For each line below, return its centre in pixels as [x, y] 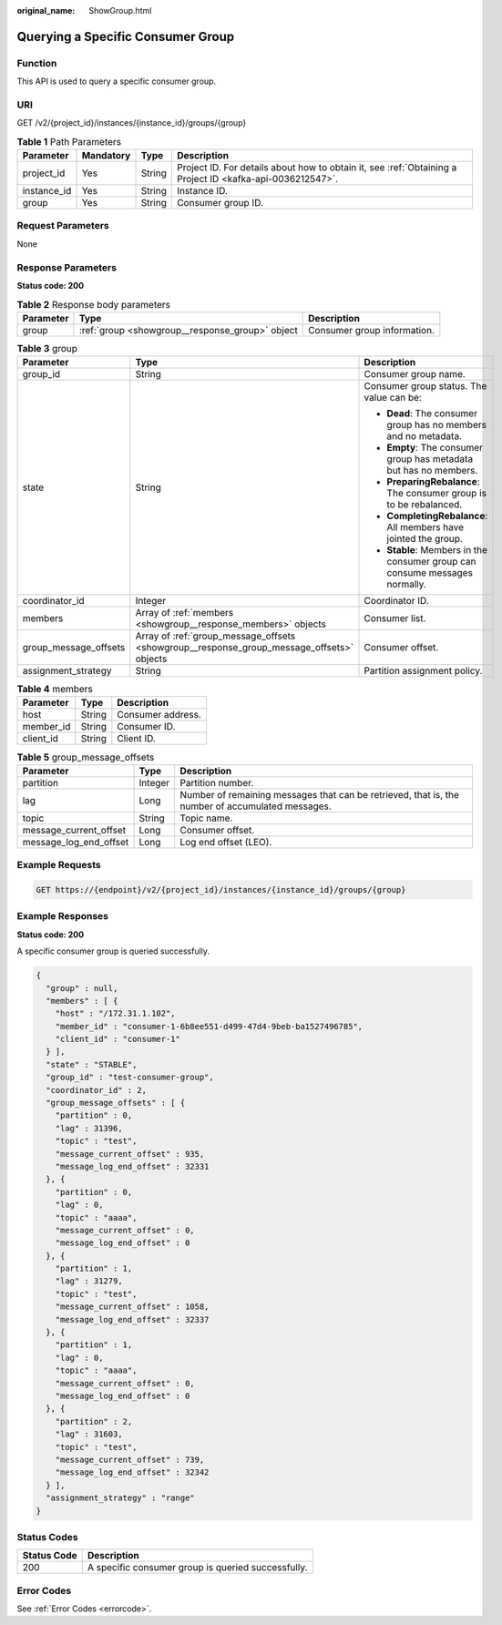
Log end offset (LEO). [226, 842]
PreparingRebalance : [433, 482]
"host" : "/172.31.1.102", [116, 1014]
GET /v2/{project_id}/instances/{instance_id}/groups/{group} [132, 123]
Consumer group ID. [220, 203]
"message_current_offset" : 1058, [132, 1307]
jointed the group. [425, 539]
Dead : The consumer [432, 414]
